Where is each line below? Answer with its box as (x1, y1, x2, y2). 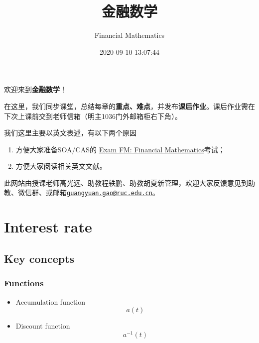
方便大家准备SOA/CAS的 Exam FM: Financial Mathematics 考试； (15, 144, 225, 154)
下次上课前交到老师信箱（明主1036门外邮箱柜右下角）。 (4, 111, 182, 121)
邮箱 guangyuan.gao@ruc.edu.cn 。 (52, 187, 159, 198)
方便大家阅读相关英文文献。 (15, 161, 107, 171)
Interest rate (4, 217, 92, 237)
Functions (4, 277, 44, 289)
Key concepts (4, 250, 75, 266)
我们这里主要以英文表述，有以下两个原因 (4, 127, 136, 138)
